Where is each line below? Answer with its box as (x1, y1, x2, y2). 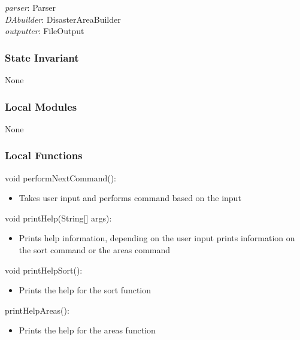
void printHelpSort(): (5, 263, 83, 276)
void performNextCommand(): (5, 171, 116, 184)
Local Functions (5, 148, 83, 163)
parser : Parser (5, 1, 56, 13)
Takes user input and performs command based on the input (19, 192, 241, 204)
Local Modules (5, 99, 77, 114)
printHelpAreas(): (5, 303, 69, 316)
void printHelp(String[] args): (5, 211, 112, 224)
